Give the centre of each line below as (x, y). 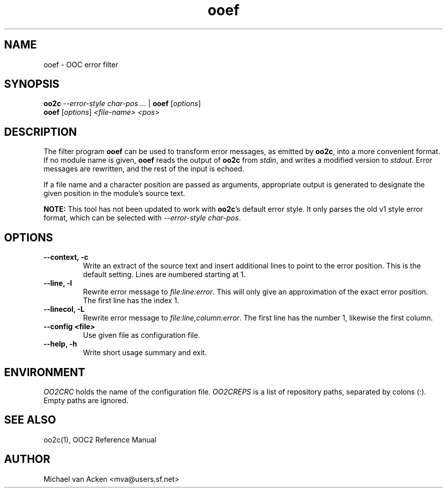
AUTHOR (27, 459)
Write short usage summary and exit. (145, 353)
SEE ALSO (30, 420)
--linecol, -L (64, 309)
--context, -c (66, 257)
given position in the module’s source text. (114, 193)
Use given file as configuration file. (141, 335)
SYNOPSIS (32, 84)
